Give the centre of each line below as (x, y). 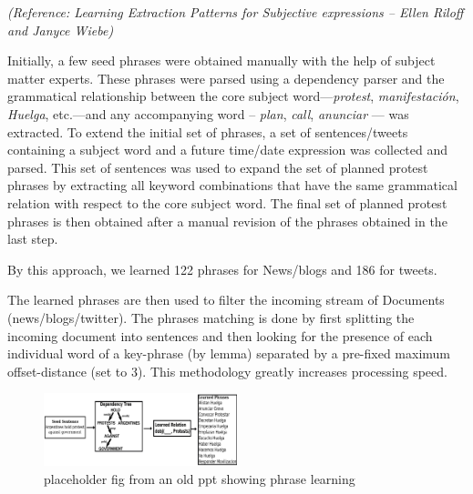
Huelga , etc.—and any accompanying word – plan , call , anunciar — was (208, 113)
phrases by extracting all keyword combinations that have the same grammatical (232, 185)
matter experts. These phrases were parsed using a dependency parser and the (226, 78)
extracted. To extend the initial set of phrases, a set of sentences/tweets (208, 131)
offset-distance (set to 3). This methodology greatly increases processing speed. (227, 371)
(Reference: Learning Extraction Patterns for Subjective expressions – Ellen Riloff (236, 12)
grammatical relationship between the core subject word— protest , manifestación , (233, 96)
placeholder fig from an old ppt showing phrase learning (200, 478)
